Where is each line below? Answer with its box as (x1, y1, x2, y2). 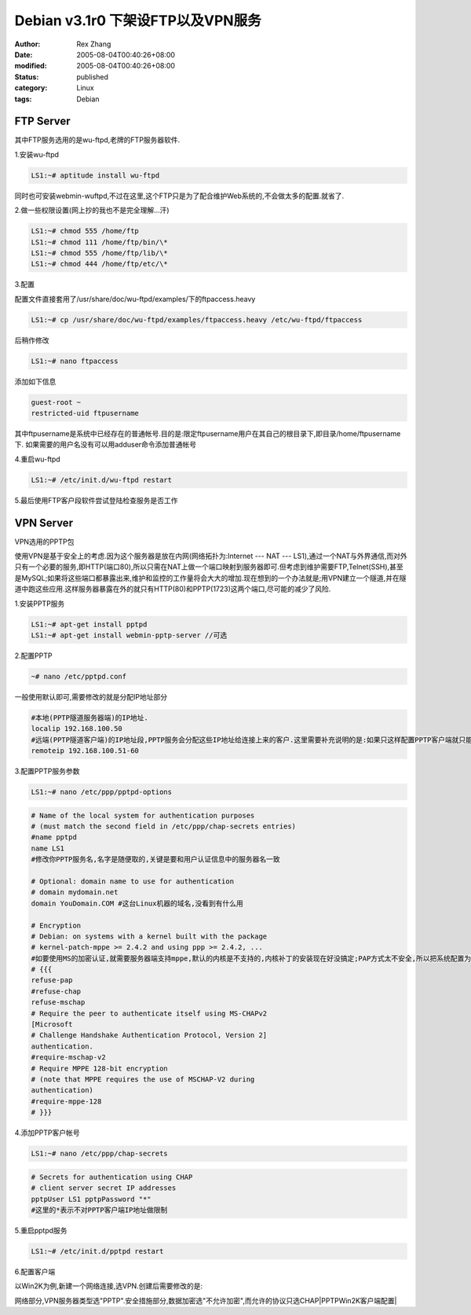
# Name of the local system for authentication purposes (31, 810, 255, 820)
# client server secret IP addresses (31, 1184, 177, 1192)
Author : (14, 39, 41, 49)
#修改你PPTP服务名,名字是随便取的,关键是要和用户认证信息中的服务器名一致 (31, 855, 280, 864)
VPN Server (14, 516, 74, 530)
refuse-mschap (31, 998, 86, 1007)
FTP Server (14, 115, 71, 128)
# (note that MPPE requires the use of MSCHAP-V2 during (31, 1075, 255, 1084)
